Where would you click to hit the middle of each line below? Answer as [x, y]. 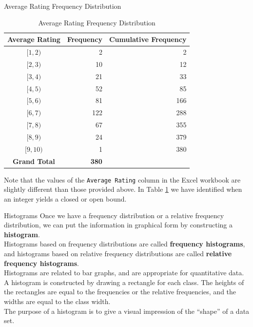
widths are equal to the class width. [57, 301]
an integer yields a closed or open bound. [65, 198]
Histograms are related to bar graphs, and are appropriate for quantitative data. [124, 273]
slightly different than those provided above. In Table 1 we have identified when [123, 189]
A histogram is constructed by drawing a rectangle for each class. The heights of [124, 282]
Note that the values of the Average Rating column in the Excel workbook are [122, 179]
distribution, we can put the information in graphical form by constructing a [118, 225]
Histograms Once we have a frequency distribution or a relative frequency [114, 215]
